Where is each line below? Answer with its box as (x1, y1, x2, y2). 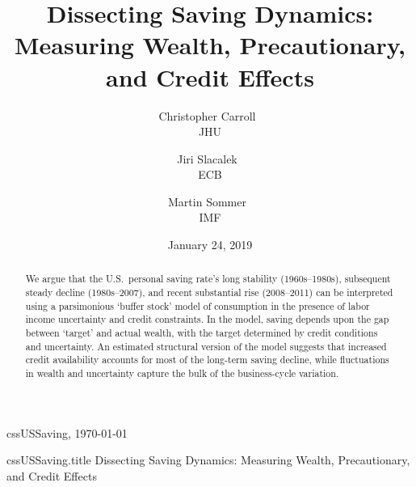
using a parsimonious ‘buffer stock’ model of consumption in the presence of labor (25, 299, 370, 312)
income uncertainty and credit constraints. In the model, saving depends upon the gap (25, 312, 389, 326)
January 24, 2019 (167, 236, 253, 253)
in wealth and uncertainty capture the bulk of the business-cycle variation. (25, 366, 339, 380)
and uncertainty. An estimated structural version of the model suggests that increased (25, 339, 387, 353)
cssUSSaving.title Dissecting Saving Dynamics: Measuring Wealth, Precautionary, (6, 451, 410, 468)
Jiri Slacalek (177, 150, 237, 167)
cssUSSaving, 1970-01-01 (6, 424, 128, 441)
